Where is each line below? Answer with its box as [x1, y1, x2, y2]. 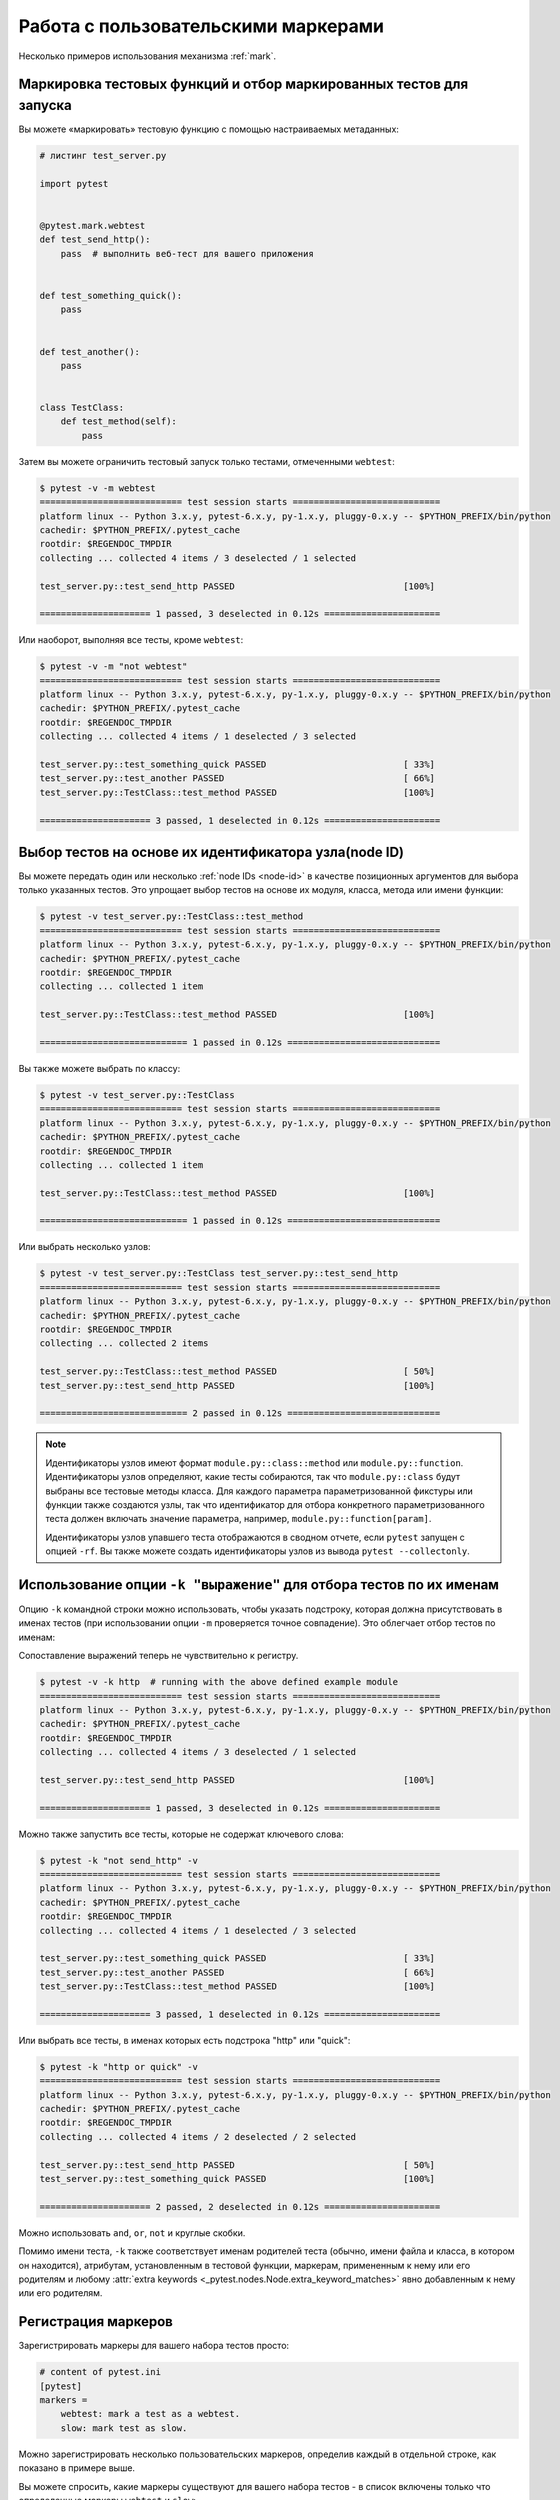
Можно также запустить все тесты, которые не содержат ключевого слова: [18, 1828, 344, 1840]
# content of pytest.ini [39, 2366, 162, 2378]
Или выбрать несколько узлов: [18, 1241, 151, 1253]
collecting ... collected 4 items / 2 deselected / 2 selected [39, 2131, 357, 2142]
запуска [18, 96, 72, 114]
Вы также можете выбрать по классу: [18, 1062, 181, 1074]
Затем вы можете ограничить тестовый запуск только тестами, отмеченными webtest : [18, 455, 395, 467]
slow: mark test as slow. [60, 2422, 188, 2434]
